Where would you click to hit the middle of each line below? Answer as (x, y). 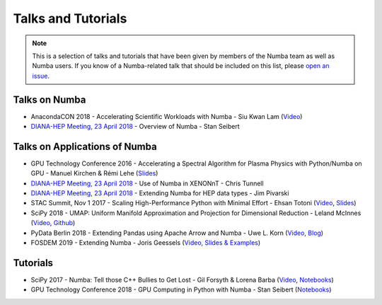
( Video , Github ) (53, 223)
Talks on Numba (50, 99)
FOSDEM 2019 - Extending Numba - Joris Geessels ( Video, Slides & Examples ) (146, 243)
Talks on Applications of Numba (85, 146)
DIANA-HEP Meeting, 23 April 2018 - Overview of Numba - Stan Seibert (135, 127)
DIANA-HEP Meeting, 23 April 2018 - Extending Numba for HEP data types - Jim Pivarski (160, 193)
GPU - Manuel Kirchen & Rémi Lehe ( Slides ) (94, 173)
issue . (41, 76)
